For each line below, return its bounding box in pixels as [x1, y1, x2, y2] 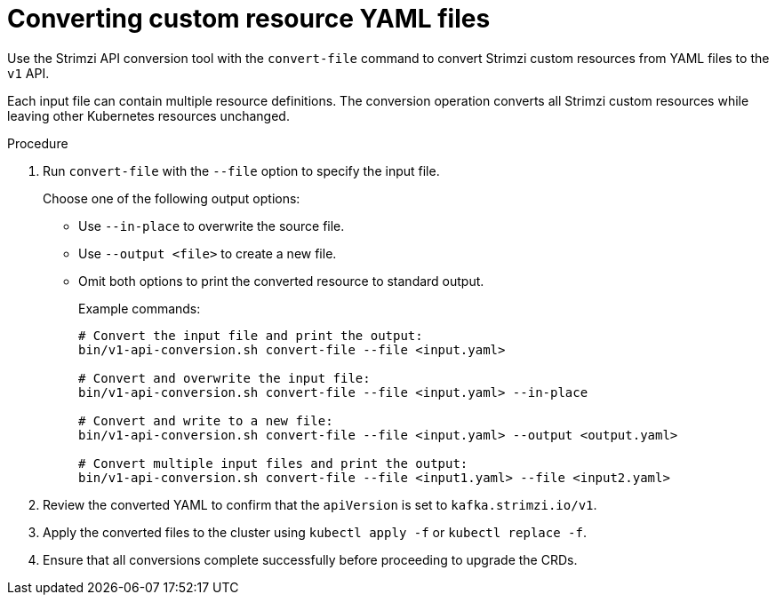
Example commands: [78, 300, 201, 316]
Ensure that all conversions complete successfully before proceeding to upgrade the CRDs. [43, 551, 578, 567]
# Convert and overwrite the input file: [78, 370, 371, 385]
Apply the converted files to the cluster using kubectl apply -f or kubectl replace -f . [43, 524, 587, 540]
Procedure [7, 135, 68, 151]
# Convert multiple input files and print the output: [78, 455, 468, 471]
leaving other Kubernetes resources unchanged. [7, 107, 290, 123]
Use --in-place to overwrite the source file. [78, 218, 345, 234]
